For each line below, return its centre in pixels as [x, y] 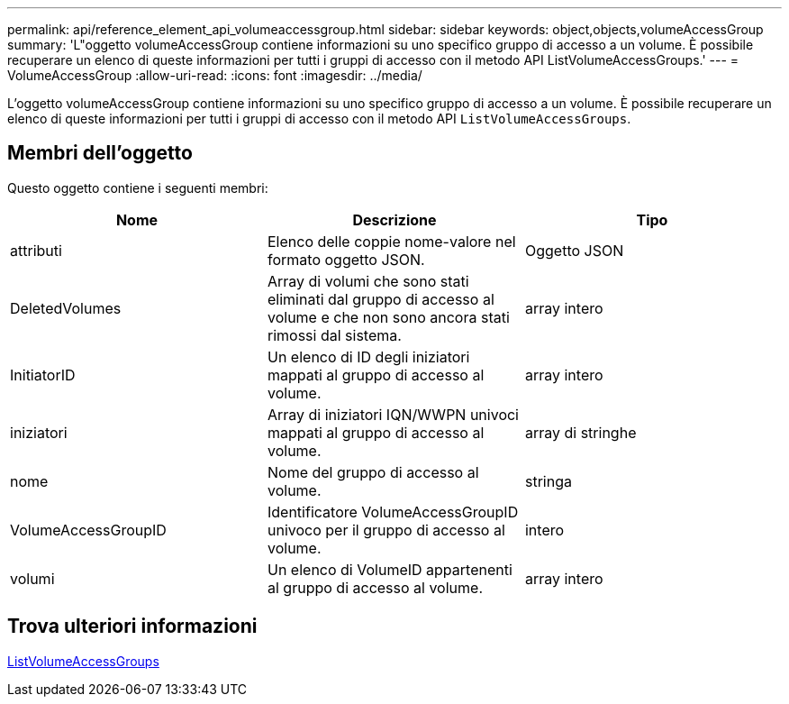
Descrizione [394, 219]
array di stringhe [580, 432]
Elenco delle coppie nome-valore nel [391, 241]
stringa [548, 481]
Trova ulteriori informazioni [132, 626]
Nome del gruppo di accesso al [373, 472]
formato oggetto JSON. [346, 259]
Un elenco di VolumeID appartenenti [390, 569]
